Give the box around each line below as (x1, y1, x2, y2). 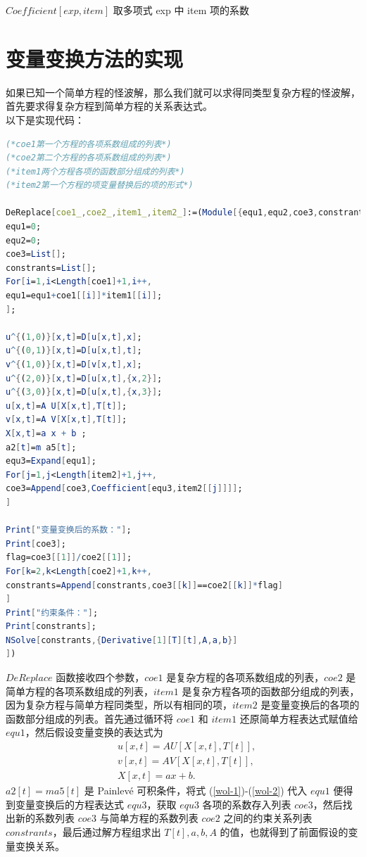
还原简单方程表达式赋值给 (239, 711, 358, 725)
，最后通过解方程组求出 (52, 824, 161, 839)
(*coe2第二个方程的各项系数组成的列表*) (6, 153, 172, 163)
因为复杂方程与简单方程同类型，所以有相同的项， (6, 697, 232, 712)
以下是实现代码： (6, 112, 84, 127)
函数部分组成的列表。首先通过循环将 (6, 711, 173, 725)
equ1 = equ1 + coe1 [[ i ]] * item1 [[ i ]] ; (6, 291, 163, 301)
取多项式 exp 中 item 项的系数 (113, 3, 249, 17)
